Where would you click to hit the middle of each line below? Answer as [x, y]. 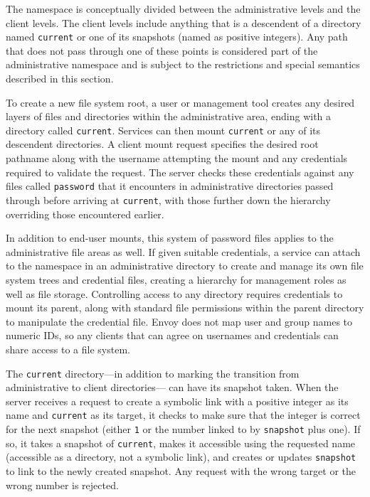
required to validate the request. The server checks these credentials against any [180, 172]
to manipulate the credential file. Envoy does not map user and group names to [179, 321]
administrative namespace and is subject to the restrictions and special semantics [183, 64]
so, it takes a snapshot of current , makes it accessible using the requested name [181, 443]
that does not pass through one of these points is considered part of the [162, 50]
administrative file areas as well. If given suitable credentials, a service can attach [183, 251]
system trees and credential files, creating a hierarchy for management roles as [176, 279]
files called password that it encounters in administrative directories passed [170, 186]
